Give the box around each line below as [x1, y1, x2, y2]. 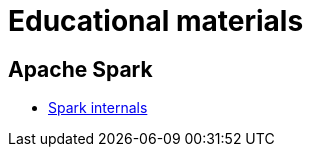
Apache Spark [8, 56, 153, 82]
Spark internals [48, 99, 148, 117]
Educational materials [8, 4, 304, 38]
